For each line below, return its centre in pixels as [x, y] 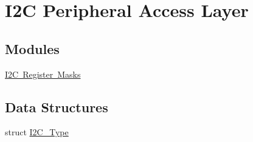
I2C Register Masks [43, 74]
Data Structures [57, 106]
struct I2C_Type [37, 132]
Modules [32, 48]
